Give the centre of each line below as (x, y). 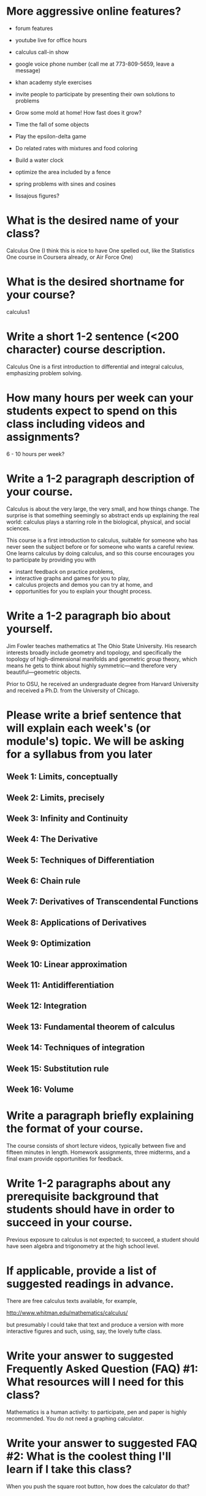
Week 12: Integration (47, 1006)
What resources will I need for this (95, 1382)
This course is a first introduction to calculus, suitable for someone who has (102, 540)
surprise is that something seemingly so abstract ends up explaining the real (103, 515)
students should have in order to (90, 1210)
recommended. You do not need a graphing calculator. (75, 1418)
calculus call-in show (42, 52)
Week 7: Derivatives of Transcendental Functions (102, 902)
